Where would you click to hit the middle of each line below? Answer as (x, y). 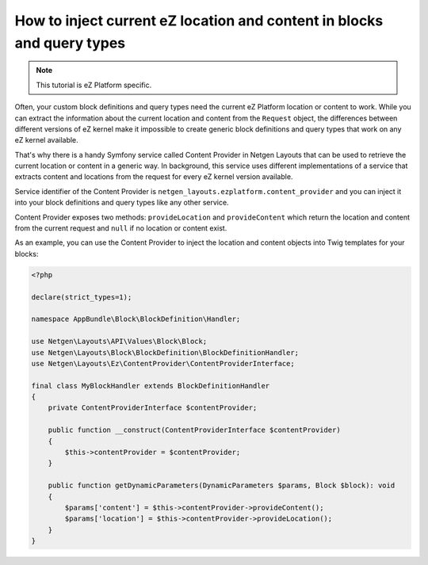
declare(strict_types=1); (82, 297)
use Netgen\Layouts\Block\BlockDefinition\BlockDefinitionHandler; (165, 352)
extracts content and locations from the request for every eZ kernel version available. (154, 177)
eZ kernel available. (46, 140)
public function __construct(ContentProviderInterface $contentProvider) (194, 430)
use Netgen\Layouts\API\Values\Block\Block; (119, 342)
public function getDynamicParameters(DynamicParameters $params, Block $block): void (222, 486)
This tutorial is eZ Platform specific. (94, 85)
